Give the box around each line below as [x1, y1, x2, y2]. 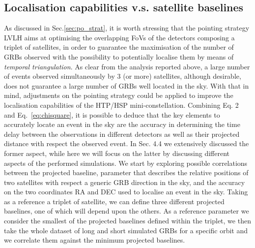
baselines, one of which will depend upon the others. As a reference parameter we [4, 206, 249, 216]
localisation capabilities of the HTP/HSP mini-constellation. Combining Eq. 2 [4, 99, 239, 110]
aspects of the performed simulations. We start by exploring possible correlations [4, 157, 248, 168]
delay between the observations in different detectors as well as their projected [4, 128, 240, 139]
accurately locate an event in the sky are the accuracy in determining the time [4, 119, 240, 129]
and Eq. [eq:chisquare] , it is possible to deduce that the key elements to [4, 109, 220, 120]
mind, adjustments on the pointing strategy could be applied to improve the [4, 90, 233, 100]
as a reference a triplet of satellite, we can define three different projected [4, 196, 225, 206]
